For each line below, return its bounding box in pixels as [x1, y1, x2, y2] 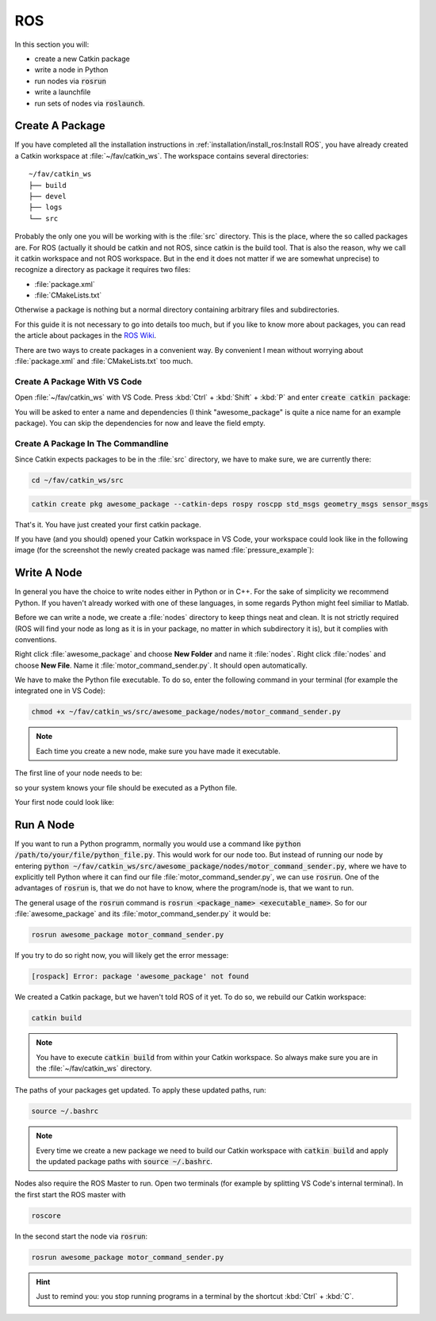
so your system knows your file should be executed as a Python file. [14, 783, 238, 792]
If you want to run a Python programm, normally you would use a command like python [14, 839, 301, 848]
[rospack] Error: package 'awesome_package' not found [31, 972, 249, 981]
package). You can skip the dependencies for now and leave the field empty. [14, 418, 266, 427]
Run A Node [14, 817, 75, 832]
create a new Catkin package [34, 54, 130, 63]
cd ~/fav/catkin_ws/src [31, 476, 124, 485]
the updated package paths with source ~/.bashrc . [36, 1157, 213, 1166]
